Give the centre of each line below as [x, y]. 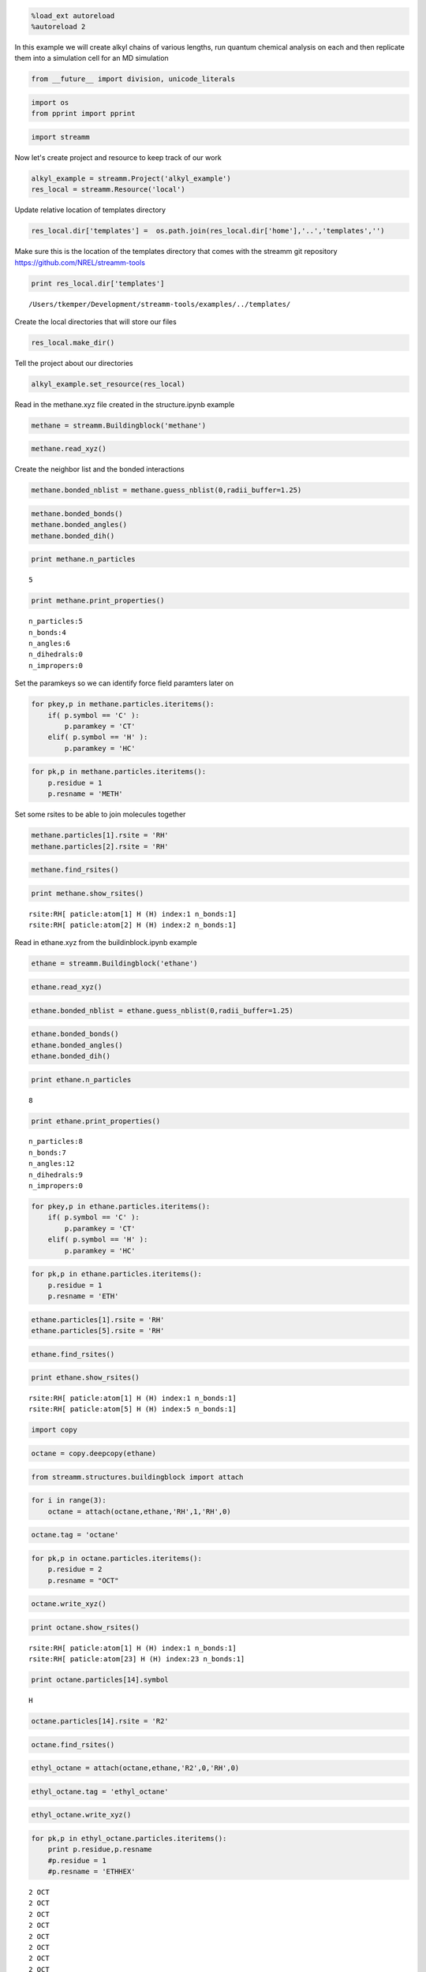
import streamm [60, 137]
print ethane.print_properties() [96, 1121]
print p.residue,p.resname [100, 1849]
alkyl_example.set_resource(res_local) [108, 384]
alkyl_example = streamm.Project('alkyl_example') [131, 178]
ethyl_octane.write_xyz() [81, 1815]
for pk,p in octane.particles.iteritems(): [117, 1558]
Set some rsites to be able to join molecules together [100, 814]
